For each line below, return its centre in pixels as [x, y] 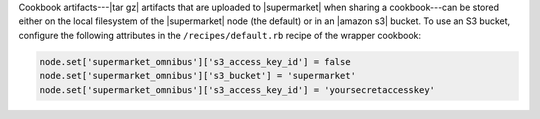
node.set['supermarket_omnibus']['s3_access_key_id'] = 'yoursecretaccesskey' [237, 89]
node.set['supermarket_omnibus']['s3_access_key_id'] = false [195, 61]
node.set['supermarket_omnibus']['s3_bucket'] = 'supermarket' [198, 76]
